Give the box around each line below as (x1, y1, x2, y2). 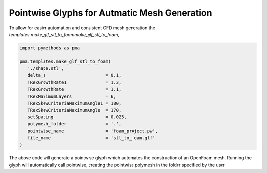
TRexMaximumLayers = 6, (27, 93, 116, 99)
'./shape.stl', (27, 66, 64, 71)
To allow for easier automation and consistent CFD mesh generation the (9, 25, 156, 31)
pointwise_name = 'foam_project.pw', (27, 128, 158, 134)
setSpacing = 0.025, (27, 114, 127, 120)
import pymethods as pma (19, 45, 80, 51)
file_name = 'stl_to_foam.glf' (27, 135, 155, 141)
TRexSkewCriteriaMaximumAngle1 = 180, (27, 101, 122, 106)
